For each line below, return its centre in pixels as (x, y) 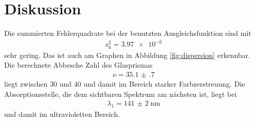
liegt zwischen (26, 83)
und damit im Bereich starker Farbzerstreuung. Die (164, 83)
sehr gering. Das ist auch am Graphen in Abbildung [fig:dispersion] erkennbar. (127, 55)
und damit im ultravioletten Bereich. (62, 114)
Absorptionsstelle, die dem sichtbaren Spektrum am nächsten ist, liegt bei (121, 94)
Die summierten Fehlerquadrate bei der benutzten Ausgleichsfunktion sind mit (128, 33)
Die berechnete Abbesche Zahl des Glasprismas (78, 65)
